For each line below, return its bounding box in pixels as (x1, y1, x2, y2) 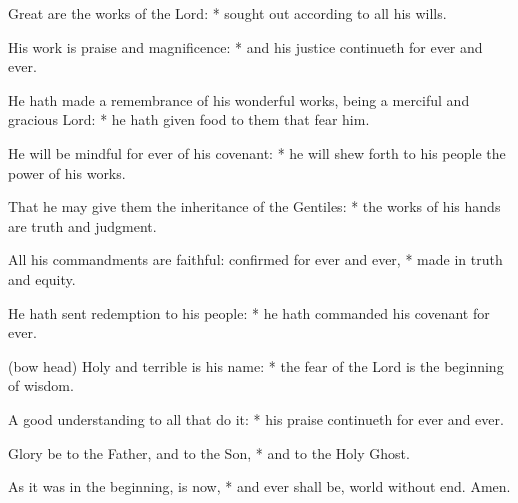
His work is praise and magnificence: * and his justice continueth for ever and (8, 36, 483, 57)
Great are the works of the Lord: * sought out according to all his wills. (8, 3, 447, 23)
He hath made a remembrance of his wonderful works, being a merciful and (8, 89, 470, 110)
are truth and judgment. (8, 215, 157, 236)
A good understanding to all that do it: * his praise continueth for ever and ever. (8, 408, 504, 429)
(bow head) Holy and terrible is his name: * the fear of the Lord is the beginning (8, 355, 504, 376)
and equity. (8, 268, 76, 289)
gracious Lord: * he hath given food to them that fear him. (8, 109, 370, 130)
